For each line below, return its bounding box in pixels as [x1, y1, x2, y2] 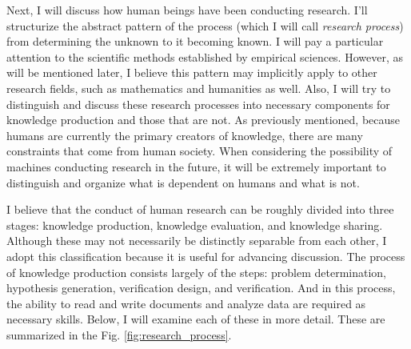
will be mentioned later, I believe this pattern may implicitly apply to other [6, 64, 377, 81]
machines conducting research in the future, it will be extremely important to [6, 158, 386, 174]
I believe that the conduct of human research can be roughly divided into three [6, 201, 394, 218]
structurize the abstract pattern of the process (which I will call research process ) [6, 17, 404, 34]
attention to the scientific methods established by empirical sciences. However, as [6, 48, 403, 65]
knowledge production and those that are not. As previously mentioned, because [6, 111, 400, 128]
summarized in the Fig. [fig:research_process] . [6, 326, 232, 343]
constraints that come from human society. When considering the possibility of [6, 142, 393, 159]
